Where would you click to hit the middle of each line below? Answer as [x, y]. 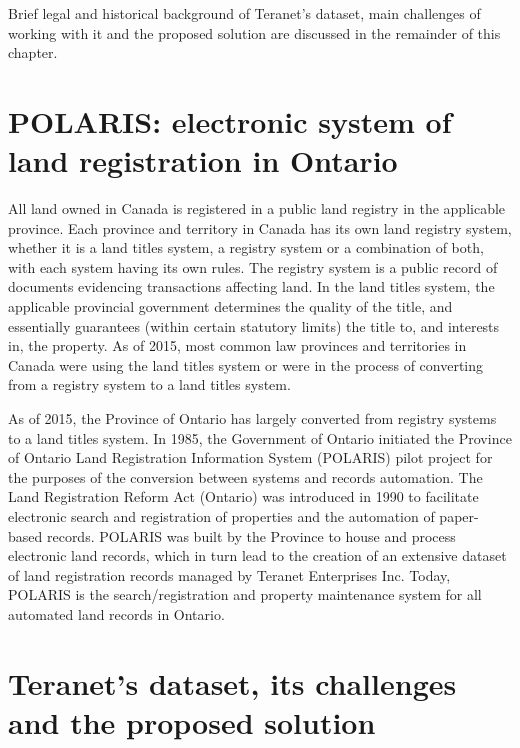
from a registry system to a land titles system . [149, 384]
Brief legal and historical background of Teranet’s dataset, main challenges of [244, 13]
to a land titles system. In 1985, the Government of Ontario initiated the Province [260, 437]
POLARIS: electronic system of [230, 120]
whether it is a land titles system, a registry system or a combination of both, [246, 247]
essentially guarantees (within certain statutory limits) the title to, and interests [254, 325]
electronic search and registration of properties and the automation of [221, 516]
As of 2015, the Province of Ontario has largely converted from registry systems [252, 418]
